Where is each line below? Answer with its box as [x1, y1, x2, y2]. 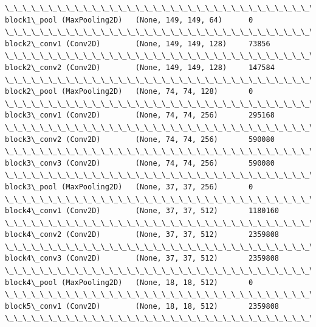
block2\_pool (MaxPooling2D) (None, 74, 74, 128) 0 [5, 87, 253, 96]
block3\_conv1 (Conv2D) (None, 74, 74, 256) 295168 [5, 111, 275, 120]
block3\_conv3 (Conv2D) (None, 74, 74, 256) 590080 [5, 158, 275, 167]
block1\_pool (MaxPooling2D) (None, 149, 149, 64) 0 [5, 15, 253, 24]
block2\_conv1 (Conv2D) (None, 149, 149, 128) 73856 [5, 39, 270, 48]
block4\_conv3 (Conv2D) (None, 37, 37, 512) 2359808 [5, 254, 280, 263]
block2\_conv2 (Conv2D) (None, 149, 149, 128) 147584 [5, 63, 275, 72]
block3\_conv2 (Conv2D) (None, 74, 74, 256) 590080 [5, 135, 275, 144]
